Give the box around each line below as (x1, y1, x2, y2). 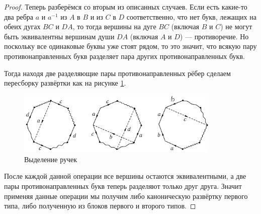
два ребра (4, 11, 33, 22)
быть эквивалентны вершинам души (4, 31, 115, 41)
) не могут (220, 21, 252, 32)
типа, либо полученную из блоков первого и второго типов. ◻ (4, 200, 196, 211)
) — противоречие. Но (180, 31, 249, 41)
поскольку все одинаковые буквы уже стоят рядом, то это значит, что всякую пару (4, 41, 257, 51)
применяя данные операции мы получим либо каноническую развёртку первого (4, 190, 248, 201)
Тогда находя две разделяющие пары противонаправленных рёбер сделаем (4, 67, 231, 78)
